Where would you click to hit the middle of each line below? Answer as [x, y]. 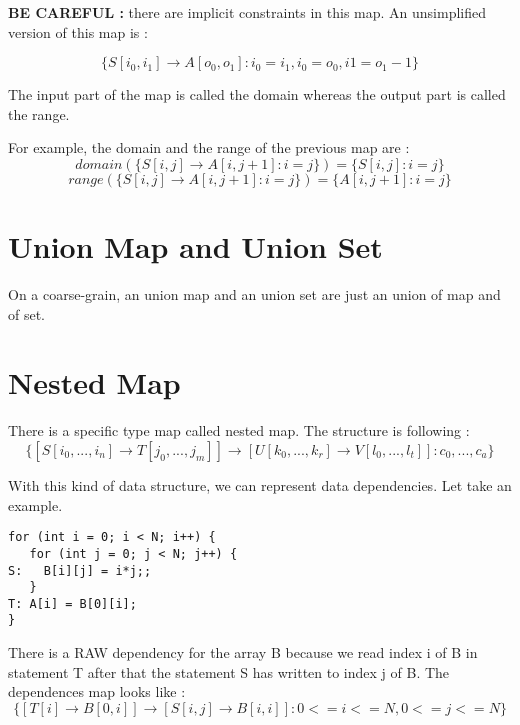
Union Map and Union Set [195, 246]
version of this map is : [78, 31]
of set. [27, 313]
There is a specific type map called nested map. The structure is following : [239, 430]
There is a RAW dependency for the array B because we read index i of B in [243, 652]
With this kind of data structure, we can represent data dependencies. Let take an [260, 485]
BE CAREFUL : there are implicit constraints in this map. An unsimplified [247, 12]
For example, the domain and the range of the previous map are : [209, 147]
